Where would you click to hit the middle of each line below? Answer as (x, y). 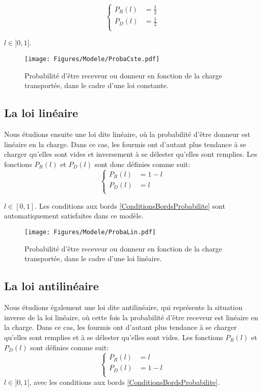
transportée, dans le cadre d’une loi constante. (97, 85)
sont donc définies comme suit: (142, 164)
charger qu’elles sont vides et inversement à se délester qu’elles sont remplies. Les (131, 154)
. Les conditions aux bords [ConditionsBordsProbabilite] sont (130, 205)
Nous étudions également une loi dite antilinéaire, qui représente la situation (123, 307)
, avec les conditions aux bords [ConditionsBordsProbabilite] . (124, 382)
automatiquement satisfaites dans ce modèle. (74, 216)
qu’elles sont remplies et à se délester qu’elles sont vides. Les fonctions (114, 337)
